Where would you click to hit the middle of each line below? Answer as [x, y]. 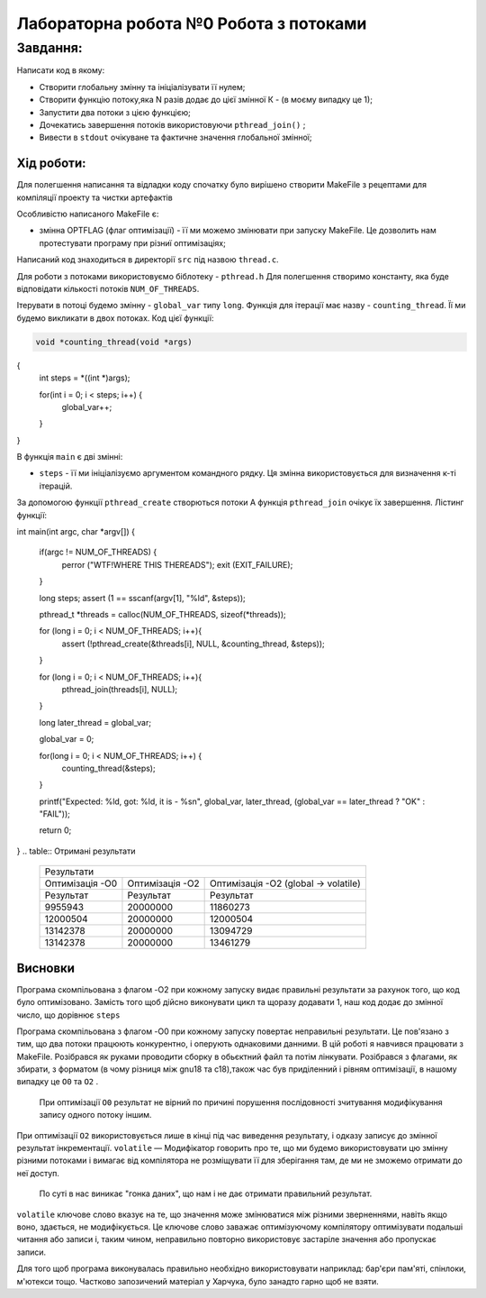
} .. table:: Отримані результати [76, 851]
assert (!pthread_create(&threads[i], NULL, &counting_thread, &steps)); [193, 644]
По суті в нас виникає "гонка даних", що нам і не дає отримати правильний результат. [206, 1193]
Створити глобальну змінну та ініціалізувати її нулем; [142, 87]
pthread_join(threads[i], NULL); [120, 689]
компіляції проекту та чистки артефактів [94, 197]
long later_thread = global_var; [95, 722]
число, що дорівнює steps [68, 1015]
